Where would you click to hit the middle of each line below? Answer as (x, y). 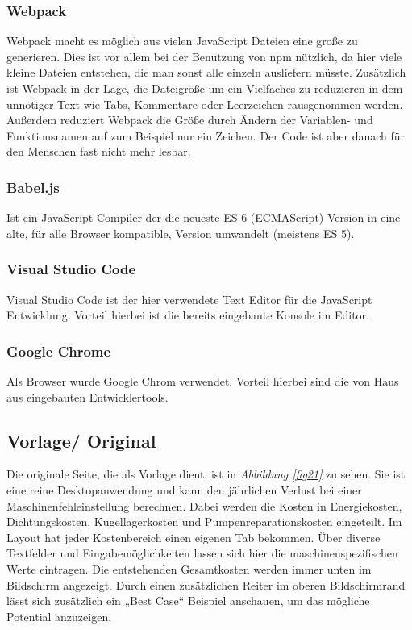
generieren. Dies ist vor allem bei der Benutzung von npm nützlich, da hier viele (204, 56)
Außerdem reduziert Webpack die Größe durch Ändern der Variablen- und (190, 120)
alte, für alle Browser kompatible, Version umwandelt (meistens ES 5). (181, 233)
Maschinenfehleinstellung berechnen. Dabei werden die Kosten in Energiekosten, (204, 505)
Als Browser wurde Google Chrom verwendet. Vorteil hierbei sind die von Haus (203, 381)
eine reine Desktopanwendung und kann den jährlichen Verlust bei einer (184, 489)
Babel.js (33, 187)
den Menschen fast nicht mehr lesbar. (99, 151)
